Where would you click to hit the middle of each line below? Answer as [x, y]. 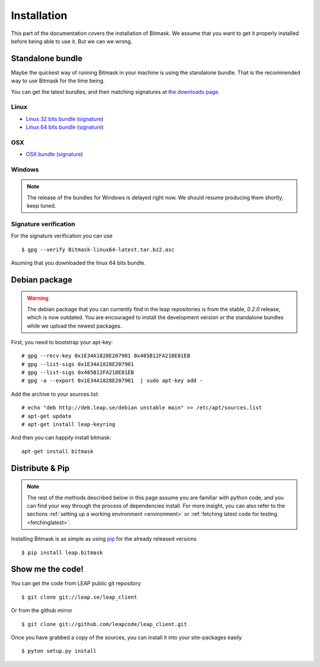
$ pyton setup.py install [59, 651]
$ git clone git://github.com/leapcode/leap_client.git [104, 624]
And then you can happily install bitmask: [61, 438]
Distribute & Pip [40, 468]
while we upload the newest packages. [74, 326]
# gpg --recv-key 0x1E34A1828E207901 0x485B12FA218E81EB [106, 356]
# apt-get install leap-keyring [68, 425]
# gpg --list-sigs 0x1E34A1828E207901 [78, 364]
